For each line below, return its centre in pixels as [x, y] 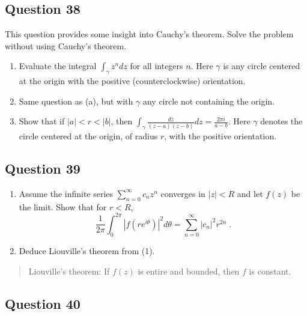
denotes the [281, 121]
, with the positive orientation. [220, 136]
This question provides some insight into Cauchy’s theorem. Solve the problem [149, 34]
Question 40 [43, 303]
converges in [183, 193]
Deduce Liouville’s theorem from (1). [87, 251]
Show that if [42, 121]
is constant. [270, 271]
